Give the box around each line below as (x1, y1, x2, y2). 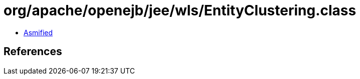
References (4, 45, 62, 58)
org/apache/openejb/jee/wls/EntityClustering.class (4, 2, 356, 19)
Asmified (24, 28, 53, 37)
